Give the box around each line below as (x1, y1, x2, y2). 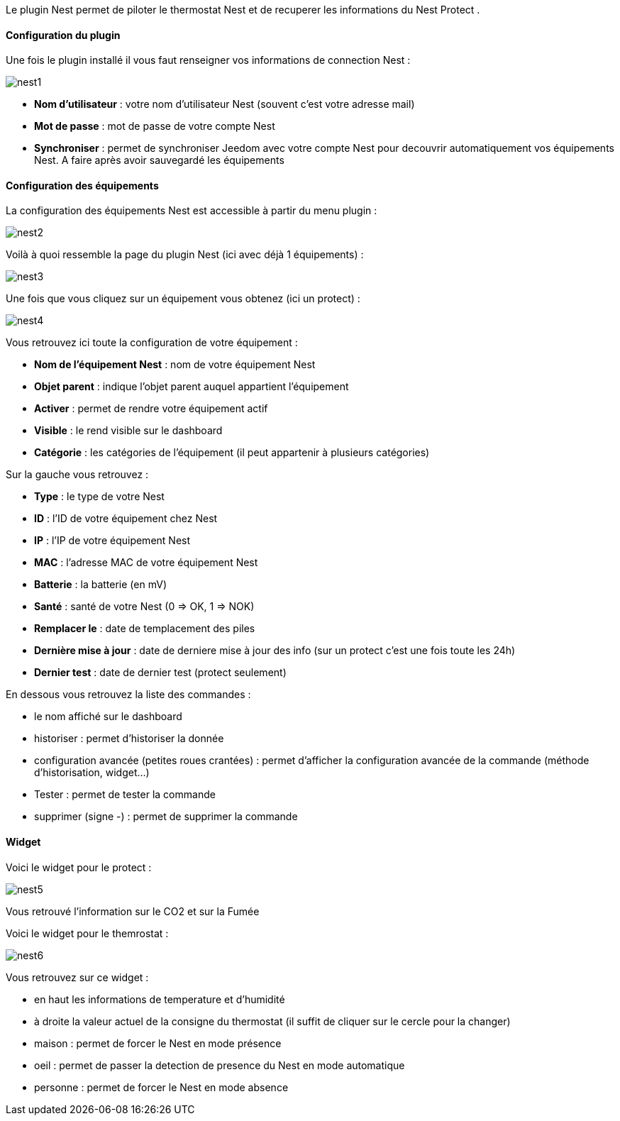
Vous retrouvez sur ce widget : (6, 971, 149, 983)
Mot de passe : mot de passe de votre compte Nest (34, 120, 275, 133)
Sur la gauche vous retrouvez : (6, 468, 149, 481)
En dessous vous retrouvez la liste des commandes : (6, 688, 251, 701)
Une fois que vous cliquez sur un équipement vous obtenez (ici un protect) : (6, 292, 360, 305)
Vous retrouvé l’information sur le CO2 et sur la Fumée (6, 905, 260, 917)
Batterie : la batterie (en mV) (34, 578, 167, 591)
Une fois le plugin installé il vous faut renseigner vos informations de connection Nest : (6, 54, 411, 67)
